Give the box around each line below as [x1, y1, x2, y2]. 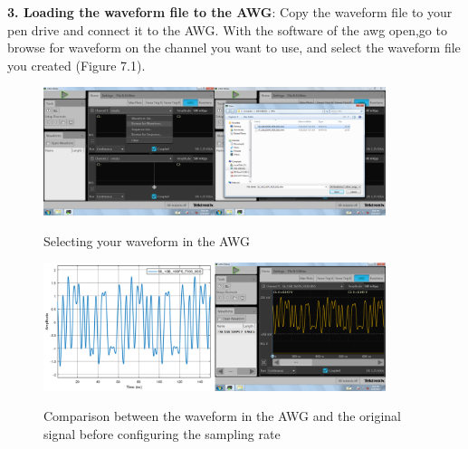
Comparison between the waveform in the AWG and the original [43, 406, 402, 425]
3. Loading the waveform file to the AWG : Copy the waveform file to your [7, 3, 453, 21]
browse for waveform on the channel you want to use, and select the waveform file [7, 38, 461, 57]
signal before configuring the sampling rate [43, 424, 281, 443]
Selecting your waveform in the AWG [43, 231, 251, 250]
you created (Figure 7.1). [7, 55, 146, 74]
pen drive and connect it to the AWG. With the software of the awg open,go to [7, 20, 447, 39]
